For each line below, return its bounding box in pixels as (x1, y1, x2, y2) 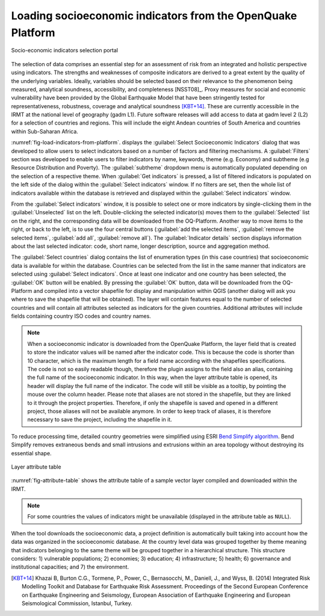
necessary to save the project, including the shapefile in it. (27, 416, 173, 423)
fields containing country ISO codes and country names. (11, 313, 152, 320)
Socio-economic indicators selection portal (11, 47, 119, 54)
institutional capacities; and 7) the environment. (11, 563, 129, 571)
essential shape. (11, 449, 52, 457)
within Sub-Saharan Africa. (11, 128, 78, 135)
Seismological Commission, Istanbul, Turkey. (22, 600, 132, 607)
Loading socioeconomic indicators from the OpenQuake (11, 9, 297, 22)
